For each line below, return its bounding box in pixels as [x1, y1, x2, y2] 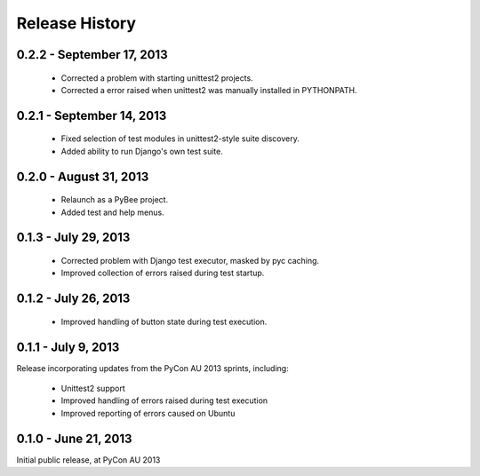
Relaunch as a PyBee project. [60, 194, 169, 205]
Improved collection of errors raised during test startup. [60, 267, 265, 279]
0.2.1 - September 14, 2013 [16, 107, 167, 123]
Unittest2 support [60, 383, 125, 394]
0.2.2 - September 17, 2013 [16, 47, 168, 62]
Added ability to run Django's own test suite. [60, 146, 224, 156]
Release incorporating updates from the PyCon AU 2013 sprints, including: [16, 362, 289, 373]
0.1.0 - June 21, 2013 [16, 431, 132, 446]
